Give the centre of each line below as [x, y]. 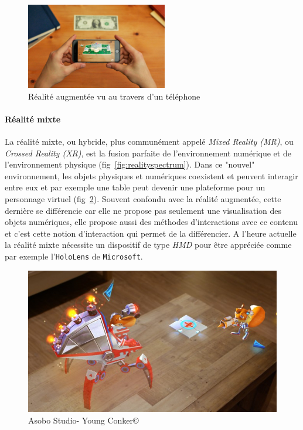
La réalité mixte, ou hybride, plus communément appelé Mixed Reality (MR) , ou [149, 141]
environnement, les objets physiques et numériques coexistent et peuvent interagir [151, 175]
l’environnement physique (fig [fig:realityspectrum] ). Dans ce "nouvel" [130, 164]
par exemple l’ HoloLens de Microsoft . [74, 256]
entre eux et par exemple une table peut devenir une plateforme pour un [135, 187]
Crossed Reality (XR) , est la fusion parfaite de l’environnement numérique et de [148, 153]
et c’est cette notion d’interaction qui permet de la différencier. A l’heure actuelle [151, 233]
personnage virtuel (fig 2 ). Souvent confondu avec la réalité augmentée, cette [143, 199]
